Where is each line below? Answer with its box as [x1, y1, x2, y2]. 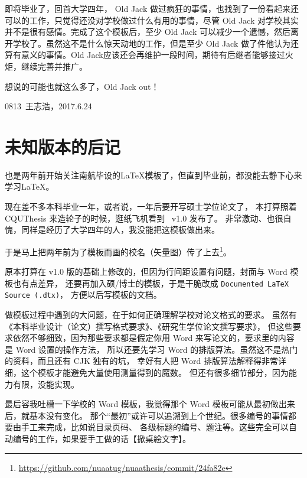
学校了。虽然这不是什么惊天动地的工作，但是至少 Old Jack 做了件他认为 [12, 37, 290, 49]
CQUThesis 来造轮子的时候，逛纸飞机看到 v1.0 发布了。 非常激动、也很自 [5, 212, 292, 224]
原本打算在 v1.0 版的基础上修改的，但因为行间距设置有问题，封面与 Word [5, 265, 288, 278]
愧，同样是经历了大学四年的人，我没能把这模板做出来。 [5, 223, 220, 236]
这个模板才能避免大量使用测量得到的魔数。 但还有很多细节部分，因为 [21, 366, 289, 378]
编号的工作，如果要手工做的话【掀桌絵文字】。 [12, 432, 191, 444]
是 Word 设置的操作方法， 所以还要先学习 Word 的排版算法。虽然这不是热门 [5, 343, 298, 355]
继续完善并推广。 [21, 60, 87, 72]
